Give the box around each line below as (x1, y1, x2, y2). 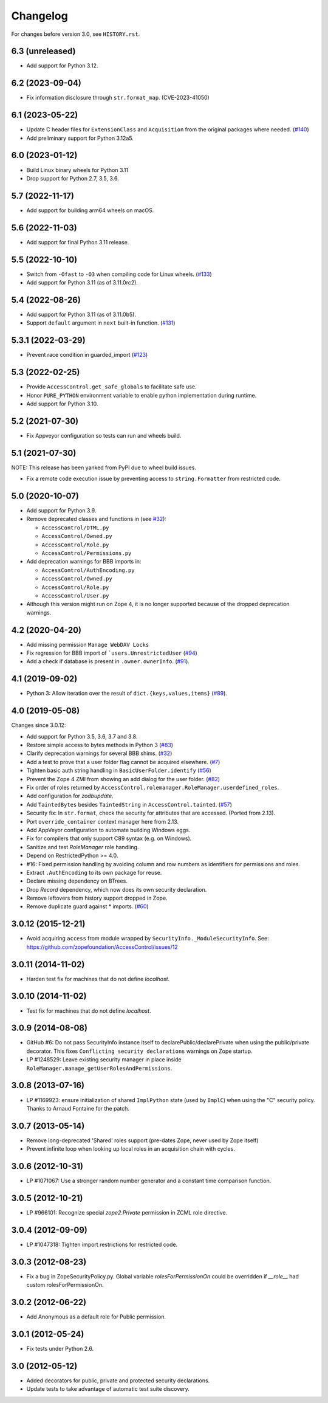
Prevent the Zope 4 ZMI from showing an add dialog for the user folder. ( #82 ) (26, 775, 220, 782)
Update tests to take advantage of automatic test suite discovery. (26, 1385, 190, 1393)
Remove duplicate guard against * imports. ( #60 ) (26, 903, 149, 910)
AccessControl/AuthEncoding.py (41, 567, 135, 574)
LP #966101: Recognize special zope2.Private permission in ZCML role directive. (26, 1209, 228, 1216)
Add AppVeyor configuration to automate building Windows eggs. (26, 826, 191, 833)
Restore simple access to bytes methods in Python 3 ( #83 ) (26, 742, 173, 749)
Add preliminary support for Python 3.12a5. (26, 134, 134, 142)
